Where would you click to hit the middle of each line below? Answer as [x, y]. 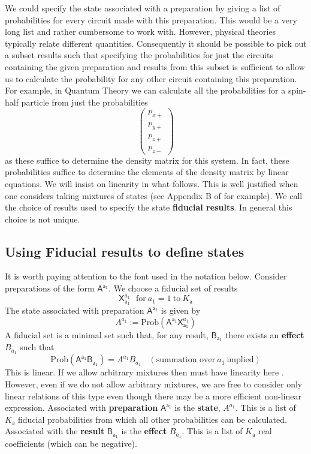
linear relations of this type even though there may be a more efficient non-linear [153, 396]
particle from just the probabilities [84, 102]
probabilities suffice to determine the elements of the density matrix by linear [147, 172]
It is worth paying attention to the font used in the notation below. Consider [146, 276]
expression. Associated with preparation [81, 408]
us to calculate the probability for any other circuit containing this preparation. [151, 78]
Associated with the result [55, 431]
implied [240, 360]
